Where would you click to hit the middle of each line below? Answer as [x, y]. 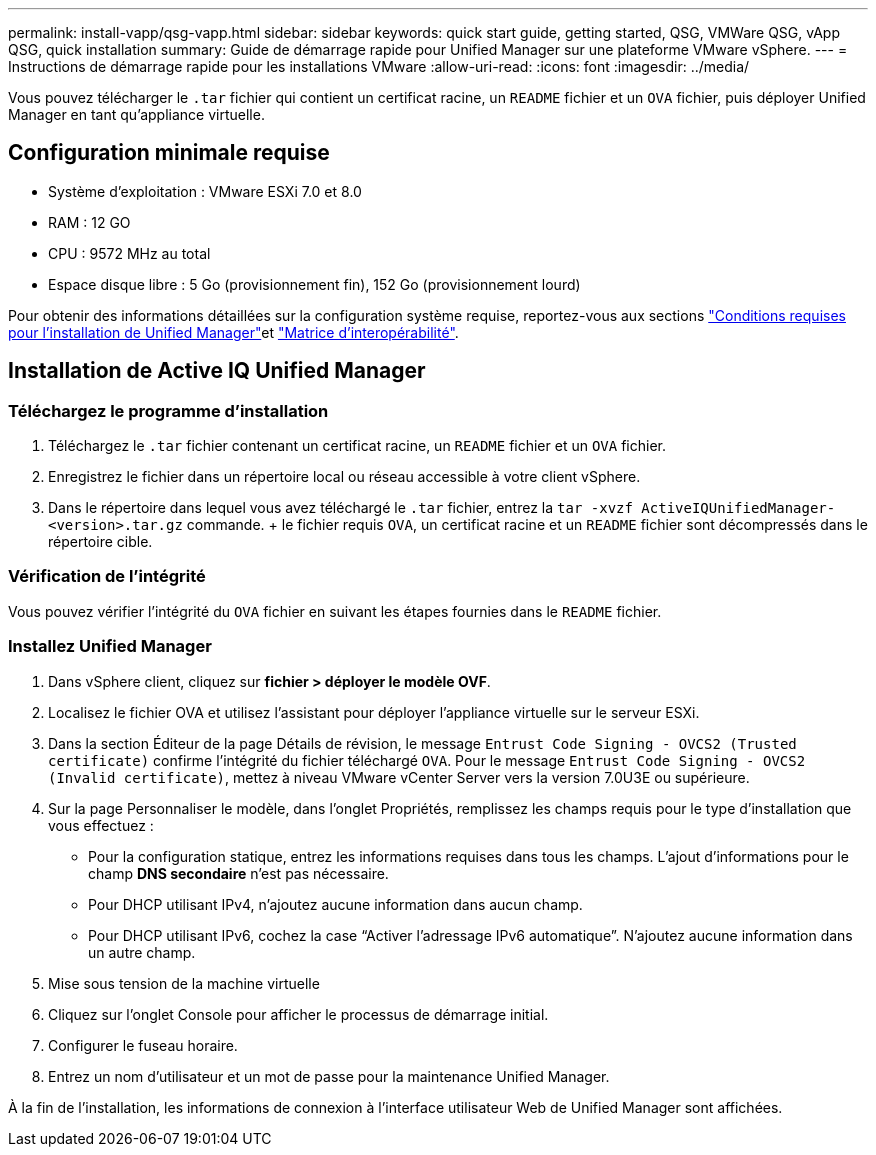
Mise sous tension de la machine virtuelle [184, 983]
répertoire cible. [100, 542]
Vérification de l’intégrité [107, 576]
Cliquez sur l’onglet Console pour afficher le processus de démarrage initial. [298, 1014]
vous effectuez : [101, 825]
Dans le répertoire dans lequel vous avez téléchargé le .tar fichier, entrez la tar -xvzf [340, 508]
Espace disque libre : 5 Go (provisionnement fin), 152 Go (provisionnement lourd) [314, 284]
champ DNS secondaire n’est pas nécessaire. [238, 873]
